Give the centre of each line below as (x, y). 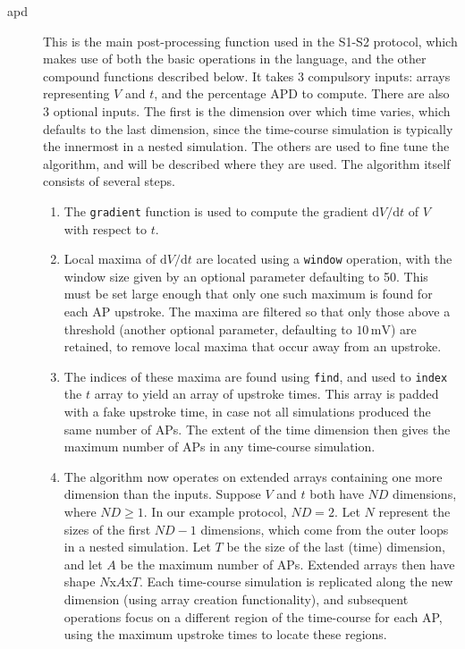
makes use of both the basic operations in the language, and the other (235, 59)
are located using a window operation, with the (324, 259)
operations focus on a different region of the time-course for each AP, (253, 616)
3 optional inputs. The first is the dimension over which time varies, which (247, 110)
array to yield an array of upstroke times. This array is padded (266, 394)
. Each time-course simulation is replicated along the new (296, 582)
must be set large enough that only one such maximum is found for (248, 294)
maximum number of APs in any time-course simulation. (220, 447)
